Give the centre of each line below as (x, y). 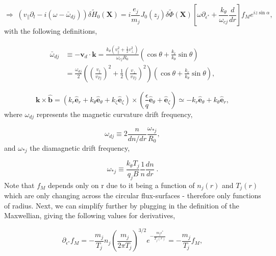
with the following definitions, (51, 31)
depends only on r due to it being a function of (121, 185)
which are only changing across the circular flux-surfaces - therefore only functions (133, 195)
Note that (19, 185)
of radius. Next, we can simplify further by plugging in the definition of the (122, 205)
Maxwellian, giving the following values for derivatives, (90, 215)
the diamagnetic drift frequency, (80, 147)
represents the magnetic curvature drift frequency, (115, 114)
